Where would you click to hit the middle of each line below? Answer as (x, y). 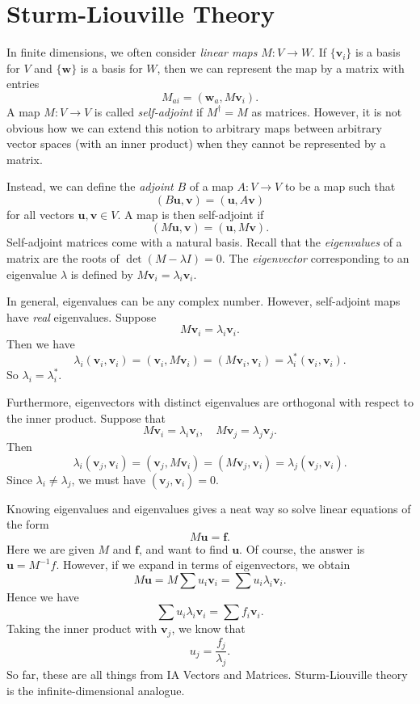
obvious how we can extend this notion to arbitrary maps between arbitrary (194, 127)
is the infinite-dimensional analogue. (96, 690)
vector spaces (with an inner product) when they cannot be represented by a (196, 143)
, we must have (108, 479)
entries (23, 84)
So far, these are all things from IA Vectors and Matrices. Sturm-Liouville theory (207, 674)
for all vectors (40, 214)
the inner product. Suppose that (86, 417)
